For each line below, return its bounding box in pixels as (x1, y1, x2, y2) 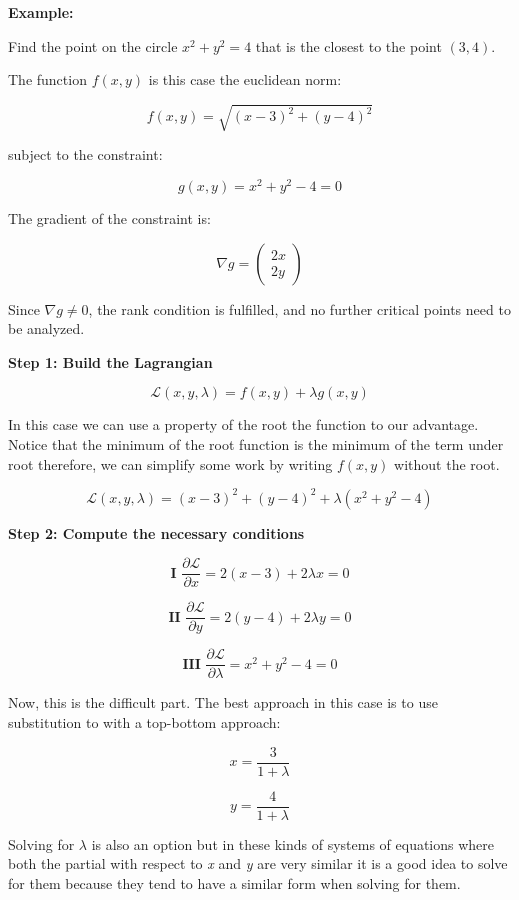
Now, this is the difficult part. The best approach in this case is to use (8, 692, 438, 713)
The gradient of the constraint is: (8, 208, 211, 228)
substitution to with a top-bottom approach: (8, 712, 281, 733)
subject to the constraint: (8, 144, 163, 165)
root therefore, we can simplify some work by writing (8, 453, 333, 474)
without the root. (394, 453, 500, 474)
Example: (8, 2, 74, 22)
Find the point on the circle (8, 35, 178, 56)
